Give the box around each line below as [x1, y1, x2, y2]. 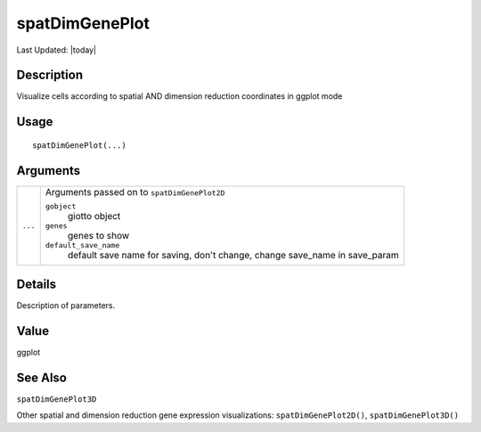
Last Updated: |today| [16, 45, 97, 55]
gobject [45, 201, 77, 211]
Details [16, 277, 57, 292]
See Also [16, 371, 67, 385]
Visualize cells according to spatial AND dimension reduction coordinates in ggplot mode [16, 91, 343, 102]
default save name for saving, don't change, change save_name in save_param [67, 249, 400, 261]
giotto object [67, 209, 121, 222]
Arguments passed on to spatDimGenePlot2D [45, 185, 225, 198]
